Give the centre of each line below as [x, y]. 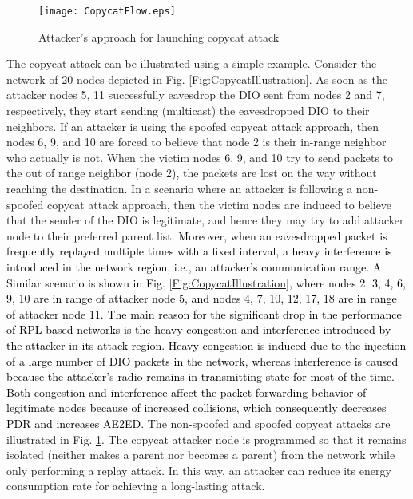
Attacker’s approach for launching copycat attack [159, 36]
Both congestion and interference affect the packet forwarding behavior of [187, 392]
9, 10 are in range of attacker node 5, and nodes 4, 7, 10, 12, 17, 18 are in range [202, 298]
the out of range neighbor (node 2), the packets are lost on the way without [192, 173]
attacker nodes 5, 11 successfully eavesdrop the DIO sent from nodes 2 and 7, [196, 95]
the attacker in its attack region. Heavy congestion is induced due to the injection [206, 345]
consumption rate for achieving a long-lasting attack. [136, 486]
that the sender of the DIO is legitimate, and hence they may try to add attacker [205, 220]
